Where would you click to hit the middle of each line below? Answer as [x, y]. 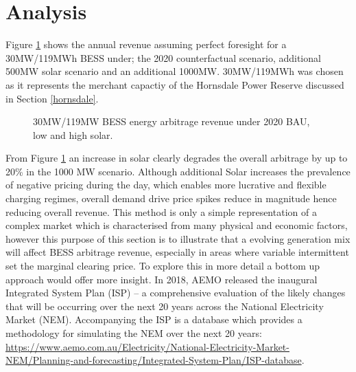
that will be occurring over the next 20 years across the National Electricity [165, 306]
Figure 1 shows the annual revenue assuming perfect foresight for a [146, 44]
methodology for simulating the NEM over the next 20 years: [134, 333]
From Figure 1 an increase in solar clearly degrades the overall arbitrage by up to [177, 158]
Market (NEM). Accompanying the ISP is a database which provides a [154, 319]
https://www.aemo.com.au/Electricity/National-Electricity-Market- [147, 346]
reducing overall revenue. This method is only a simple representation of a [161, 211]
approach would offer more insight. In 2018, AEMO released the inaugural [162, 279]
